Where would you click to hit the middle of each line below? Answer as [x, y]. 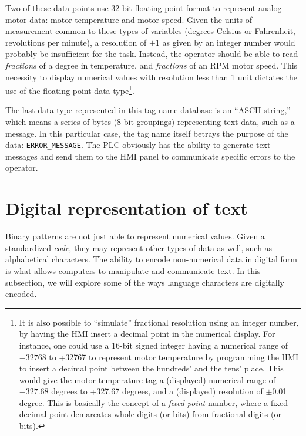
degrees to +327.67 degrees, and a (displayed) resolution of [157, 391]
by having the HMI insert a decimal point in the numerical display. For [147, 334]
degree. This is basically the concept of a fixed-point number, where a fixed [154, 402]
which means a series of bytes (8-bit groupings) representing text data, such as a [150, 121]
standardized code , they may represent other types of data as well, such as [139, 247]
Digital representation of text [127, 208]
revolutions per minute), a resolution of [76, 42]
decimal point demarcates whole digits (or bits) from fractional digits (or [150, 414]
